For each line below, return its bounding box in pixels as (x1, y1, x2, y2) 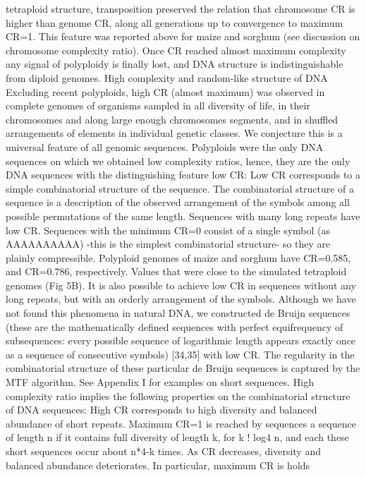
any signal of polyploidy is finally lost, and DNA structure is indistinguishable (6, 56, 343, 71)
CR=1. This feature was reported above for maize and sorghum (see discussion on (6, 29, 360, 44)
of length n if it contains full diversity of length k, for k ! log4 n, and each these (6, 430, 349, 445)
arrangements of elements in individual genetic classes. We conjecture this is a (6, 126, 343, 140)
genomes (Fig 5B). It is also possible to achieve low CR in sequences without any (6, 277, 356, 292)
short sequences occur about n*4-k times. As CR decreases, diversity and (6, 444, 321, 458)
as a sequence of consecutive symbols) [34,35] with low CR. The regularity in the (6, 346, 355, 361)
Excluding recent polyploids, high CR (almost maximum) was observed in (6, 84, 325, 99)
